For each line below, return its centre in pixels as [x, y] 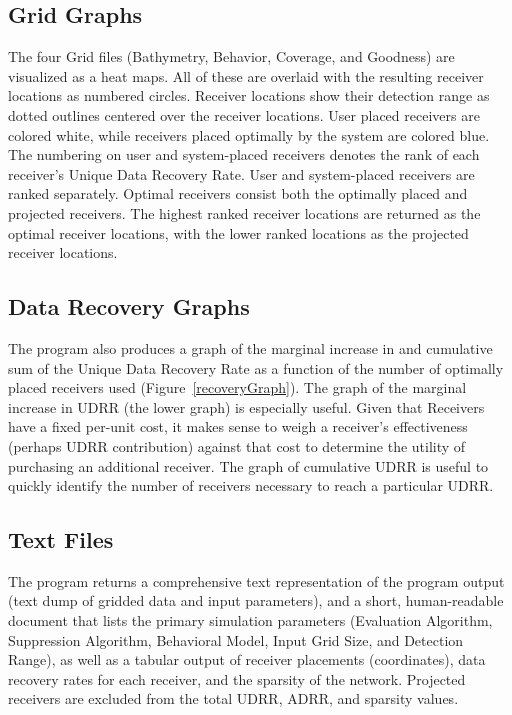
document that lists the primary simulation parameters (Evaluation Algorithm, [250, 620]
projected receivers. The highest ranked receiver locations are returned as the [244, 212]
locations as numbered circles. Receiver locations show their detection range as [249, 95]
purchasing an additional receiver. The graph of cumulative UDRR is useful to [248, 465]
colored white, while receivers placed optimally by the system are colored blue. [249, 134]
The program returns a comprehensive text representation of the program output [256, 580]
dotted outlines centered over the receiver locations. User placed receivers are [244, 114]
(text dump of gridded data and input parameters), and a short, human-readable [256, 600]
